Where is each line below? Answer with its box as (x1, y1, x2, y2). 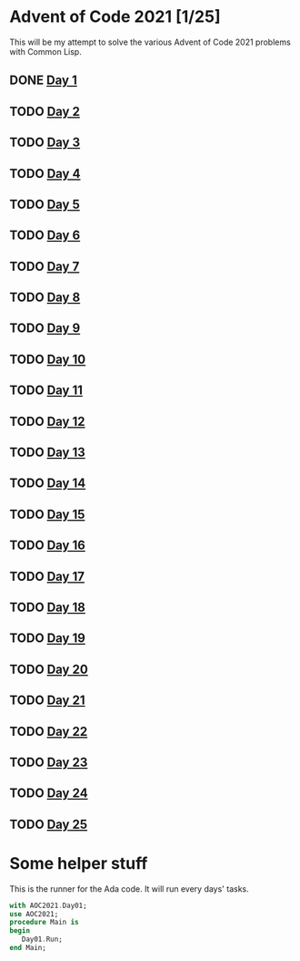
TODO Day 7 (9, 258, 80, 274)
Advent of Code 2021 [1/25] (9, 6, 221, 27)
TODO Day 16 (9, 538, 86, 553)
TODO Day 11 (9, 383, 84, 398)
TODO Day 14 (9, 476, 86, 491)
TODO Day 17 (9, 568, 85, 584)
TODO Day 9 (9, 321, 81, 336)
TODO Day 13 (9, 445, 86, 460)
